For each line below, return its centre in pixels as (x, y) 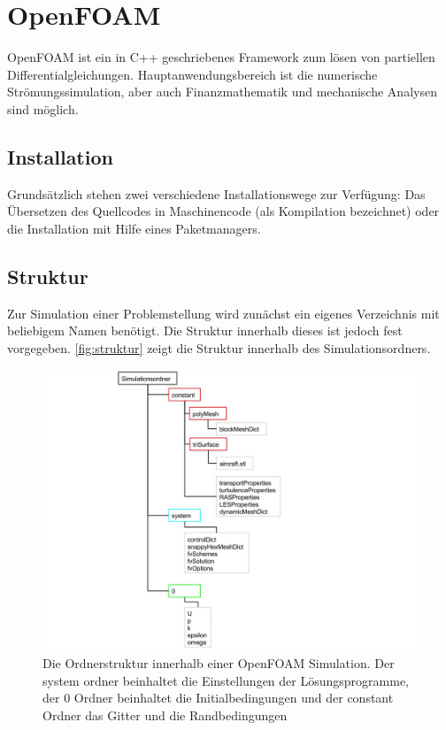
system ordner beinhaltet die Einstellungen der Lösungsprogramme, (226, 680)
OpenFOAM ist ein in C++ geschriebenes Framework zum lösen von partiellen (221, 57)
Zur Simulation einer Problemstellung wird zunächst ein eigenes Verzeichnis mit (223, 313)
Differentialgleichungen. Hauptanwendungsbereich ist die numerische (192, 74)
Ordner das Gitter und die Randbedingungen (165, 715)
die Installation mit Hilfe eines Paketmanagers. (134, 228)
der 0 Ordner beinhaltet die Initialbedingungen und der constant (218, 698)
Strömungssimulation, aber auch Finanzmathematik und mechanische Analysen (222, 92)
